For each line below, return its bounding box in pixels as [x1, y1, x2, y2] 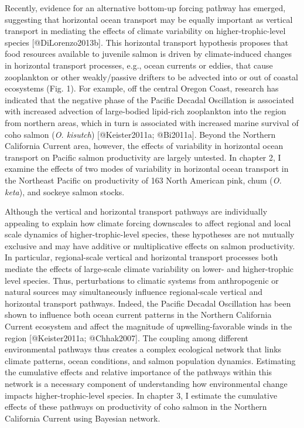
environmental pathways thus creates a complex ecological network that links [5, 343, 282, 355]
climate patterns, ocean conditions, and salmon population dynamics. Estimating [5, 354, 296, 366]
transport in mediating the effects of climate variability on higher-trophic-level [5, 25, 286, 37]
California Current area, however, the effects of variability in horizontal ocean [5, 140, 283, 152]
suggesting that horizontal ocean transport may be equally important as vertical [5, 13, 293, 25]
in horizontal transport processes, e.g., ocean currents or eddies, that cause [5, 59, 273, 71]
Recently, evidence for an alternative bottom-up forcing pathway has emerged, [5, 2, 286, 13]
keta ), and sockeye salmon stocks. [5, 185, 125, 198]
